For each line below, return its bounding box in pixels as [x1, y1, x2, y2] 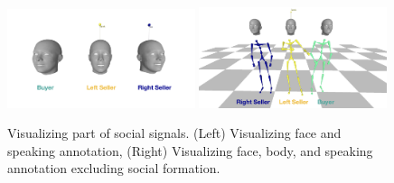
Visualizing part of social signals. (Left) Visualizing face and [7, 124, 342, 142]
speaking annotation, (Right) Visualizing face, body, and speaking [7, 141, 373, 160]
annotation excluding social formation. [7, 159, 220, 178]
